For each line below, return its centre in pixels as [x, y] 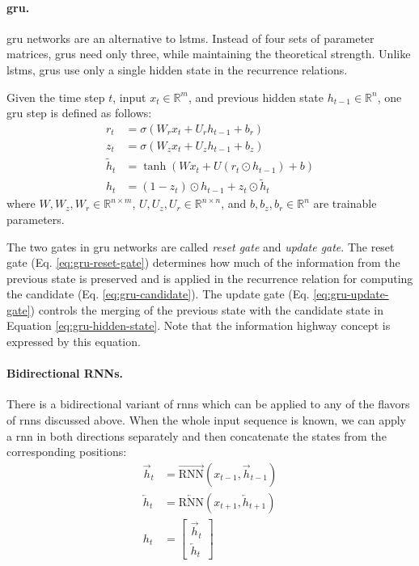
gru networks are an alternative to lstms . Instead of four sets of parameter [190, 38]
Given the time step [56, 97]
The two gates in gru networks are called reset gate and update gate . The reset [201, 246]
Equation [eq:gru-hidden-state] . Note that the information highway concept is [199, 325]
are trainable [345, 203]
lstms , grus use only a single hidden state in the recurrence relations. [177, 69]
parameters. [36, 219]
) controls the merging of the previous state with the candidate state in [207, 309]
